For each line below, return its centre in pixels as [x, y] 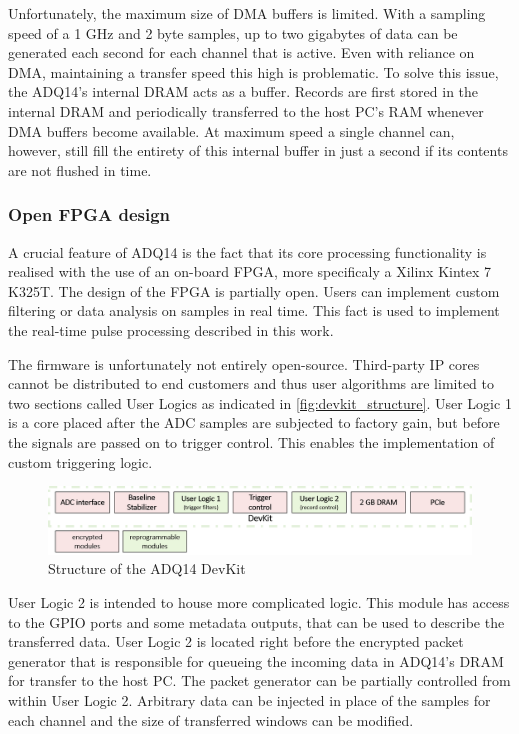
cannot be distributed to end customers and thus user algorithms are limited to [251, 383]
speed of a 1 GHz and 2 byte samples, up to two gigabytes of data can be [233, 32]
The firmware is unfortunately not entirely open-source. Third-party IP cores [244, 363]
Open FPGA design [89, 214]
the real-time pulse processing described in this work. [171, 329]
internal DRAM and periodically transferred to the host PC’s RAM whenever [246, 110]
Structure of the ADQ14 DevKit [147, 568]
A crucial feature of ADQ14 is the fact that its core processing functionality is [247, 251]
